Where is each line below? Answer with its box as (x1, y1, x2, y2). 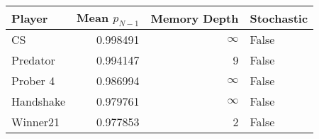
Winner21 (11, 113, 60, 130)
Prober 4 (11, 72, 55, 89)
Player (11, 9, 48, 26)
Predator (11, 52, 55, 69)
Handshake (11, 93, 66, 110)
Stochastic (250, 9, 308, 26)
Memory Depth (150, 9, 239, 26)
